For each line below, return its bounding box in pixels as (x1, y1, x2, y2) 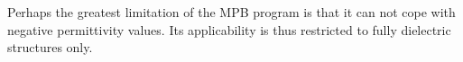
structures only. (7, 38, 93, 57)
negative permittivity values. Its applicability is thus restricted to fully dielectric (7, 20, 451, 39)
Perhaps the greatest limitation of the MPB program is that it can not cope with (7, 3, 456, 21)
